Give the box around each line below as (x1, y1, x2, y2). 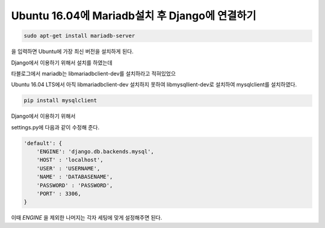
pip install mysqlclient (23, 97, 97, 104)
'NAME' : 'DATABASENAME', (36, 173, 113, 180)
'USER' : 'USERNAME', (36, 165, 101, 171)
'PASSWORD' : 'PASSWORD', (36, 182, 113, 189)
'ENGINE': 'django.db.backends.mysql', (36, 148, 155, 155)
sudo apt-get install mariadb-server (23, 32, 135, 39)
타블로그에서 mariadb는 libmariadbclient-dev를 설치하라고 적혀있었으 (11, 70, 176, 77)
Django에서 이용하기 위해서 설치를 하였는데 (11, 59, 113, 66)
